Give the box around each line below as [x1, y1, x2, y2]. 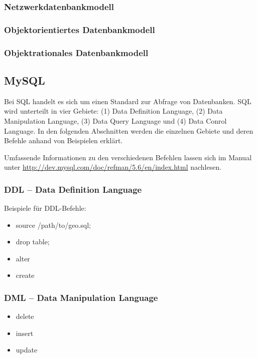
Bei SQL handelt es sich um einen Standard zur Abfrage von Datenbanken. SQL [4, 96, 251, 106]
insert [16, 327, 34, 338]
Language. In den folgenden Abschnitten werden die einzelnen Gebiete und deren [4, 125, 253, 136]
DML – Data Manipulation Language [4, 291, 158, 303]
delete [16, 311, 34, 321]
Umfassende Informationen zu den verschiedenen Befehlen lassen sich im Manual [4, 152, 252, 162]
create [16, 270, 35, 280]
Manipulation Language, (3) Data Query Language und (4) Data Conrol [4, 115, 227, 126]
